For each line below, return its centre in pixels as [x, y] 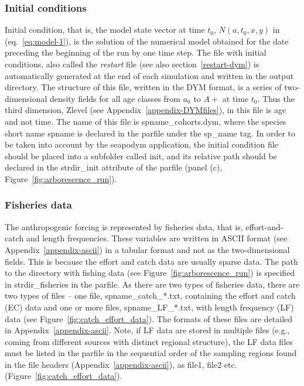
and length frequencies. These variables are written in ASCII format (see [157, 238]
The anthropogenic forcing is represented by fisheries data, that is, [124, 226]
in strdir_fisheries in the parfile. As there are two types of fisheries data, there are [152, 284]
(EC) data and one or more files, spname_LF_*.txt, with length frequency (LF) [149, 307]
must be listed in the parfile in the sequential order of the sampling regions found [151, 353]
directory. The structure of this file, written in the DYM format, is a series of [143, 87]
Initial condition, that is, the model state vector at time [105, 30]
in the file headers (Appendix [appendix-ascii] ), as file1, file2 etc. [121, 364]
